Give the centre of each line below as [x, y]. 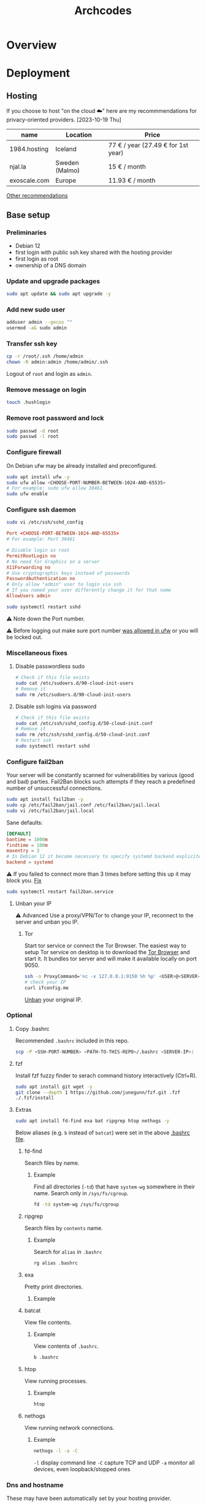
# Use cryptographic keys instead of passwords [68, 573]
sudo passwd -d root [33, 431]
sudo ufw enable [27, 494]
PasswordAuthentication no [41, 579]
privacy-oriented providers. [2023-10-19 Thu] [64, 120]
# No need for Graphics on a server [53, 562]
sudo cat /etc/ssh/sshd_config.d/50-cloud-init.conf [84, 723]
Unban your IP [33, 903]
